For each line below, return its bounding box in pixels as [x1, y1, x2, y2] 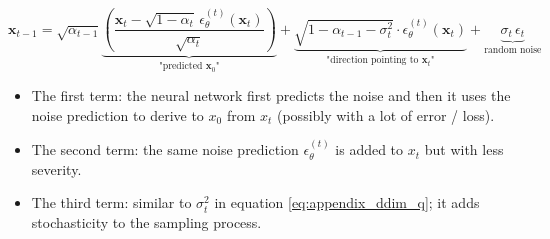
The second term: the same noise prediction [31, 139, 299, 160]
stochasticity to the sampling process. [31, 212, 262, 233]
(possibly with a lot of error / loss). [276, 104, 495, 125]
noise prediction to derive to [31, 104, 204, 125]
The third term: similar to [31, 192, 192, 213]
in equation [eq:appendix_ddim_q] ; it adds [214, 192, 480, 213]
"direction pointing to [326, 55, 419, 66]
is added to [335, 139, 404, 160]
